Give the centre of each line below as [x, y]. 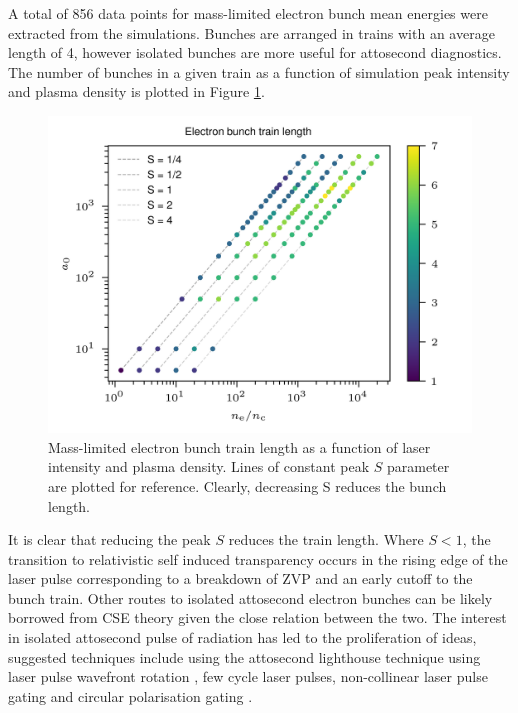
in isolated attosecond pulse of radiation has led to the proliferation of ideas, [242, 637]
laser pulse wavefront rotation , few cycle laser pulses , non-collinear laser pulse [248, 676]
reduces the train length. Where [326, 539]
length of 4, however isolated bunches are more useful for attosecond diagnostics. [255, 52]
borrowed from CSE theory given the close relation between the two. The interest [257, 617]
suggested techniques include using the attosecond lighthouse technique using [244, 656]
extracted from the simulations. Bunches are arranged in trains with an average [251, 32]
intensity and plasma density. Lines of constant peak [209, 466]
